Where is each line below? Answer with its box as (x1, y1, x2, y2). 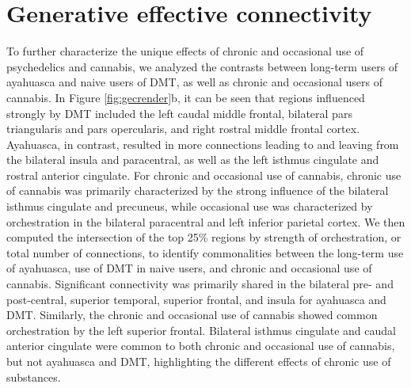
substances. (6, 368, 61, 385)
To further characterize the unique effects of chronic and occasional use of (6, 43, 364, 59)
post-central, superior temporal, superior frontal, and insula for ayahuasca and (6, 291, 386, 307)
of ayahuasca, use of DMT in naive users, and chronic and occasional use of (6, 260, 372, 276)
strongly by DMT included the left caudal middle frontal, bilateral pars (6, 105, 352, 121)
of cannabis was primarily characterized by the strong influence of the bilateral (6, 182, 389, 199)
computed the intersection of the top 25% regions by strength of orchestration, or (6, 229, 401, 245)
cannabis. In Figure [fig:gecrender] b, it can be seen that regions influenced (6, 89, 365, 105)
